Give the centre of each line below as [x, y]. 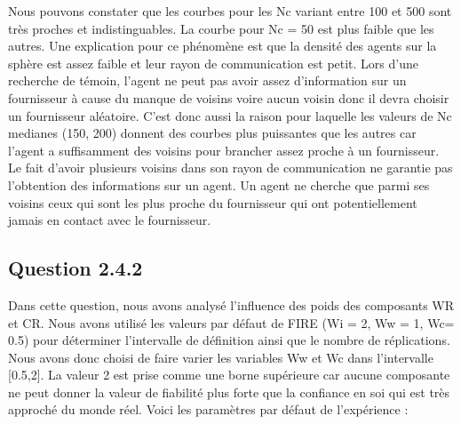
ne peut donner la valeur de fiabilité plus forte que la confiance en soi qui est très [229, 392]
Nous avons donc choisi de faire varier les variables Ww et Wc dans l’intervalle [221, 357]
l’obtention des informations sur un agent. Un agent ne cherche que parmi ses [219, 184]
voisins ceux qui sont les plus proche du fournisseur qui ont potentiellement [213, 202]
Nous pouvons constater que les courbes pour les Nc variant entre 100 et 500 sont [230, 11]
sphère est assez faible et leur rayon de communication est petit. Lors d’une [213, 63]
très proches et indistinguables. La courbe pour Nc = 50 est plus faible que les [221, 28]
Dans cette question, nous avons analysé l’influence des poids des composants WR [231, 304]
